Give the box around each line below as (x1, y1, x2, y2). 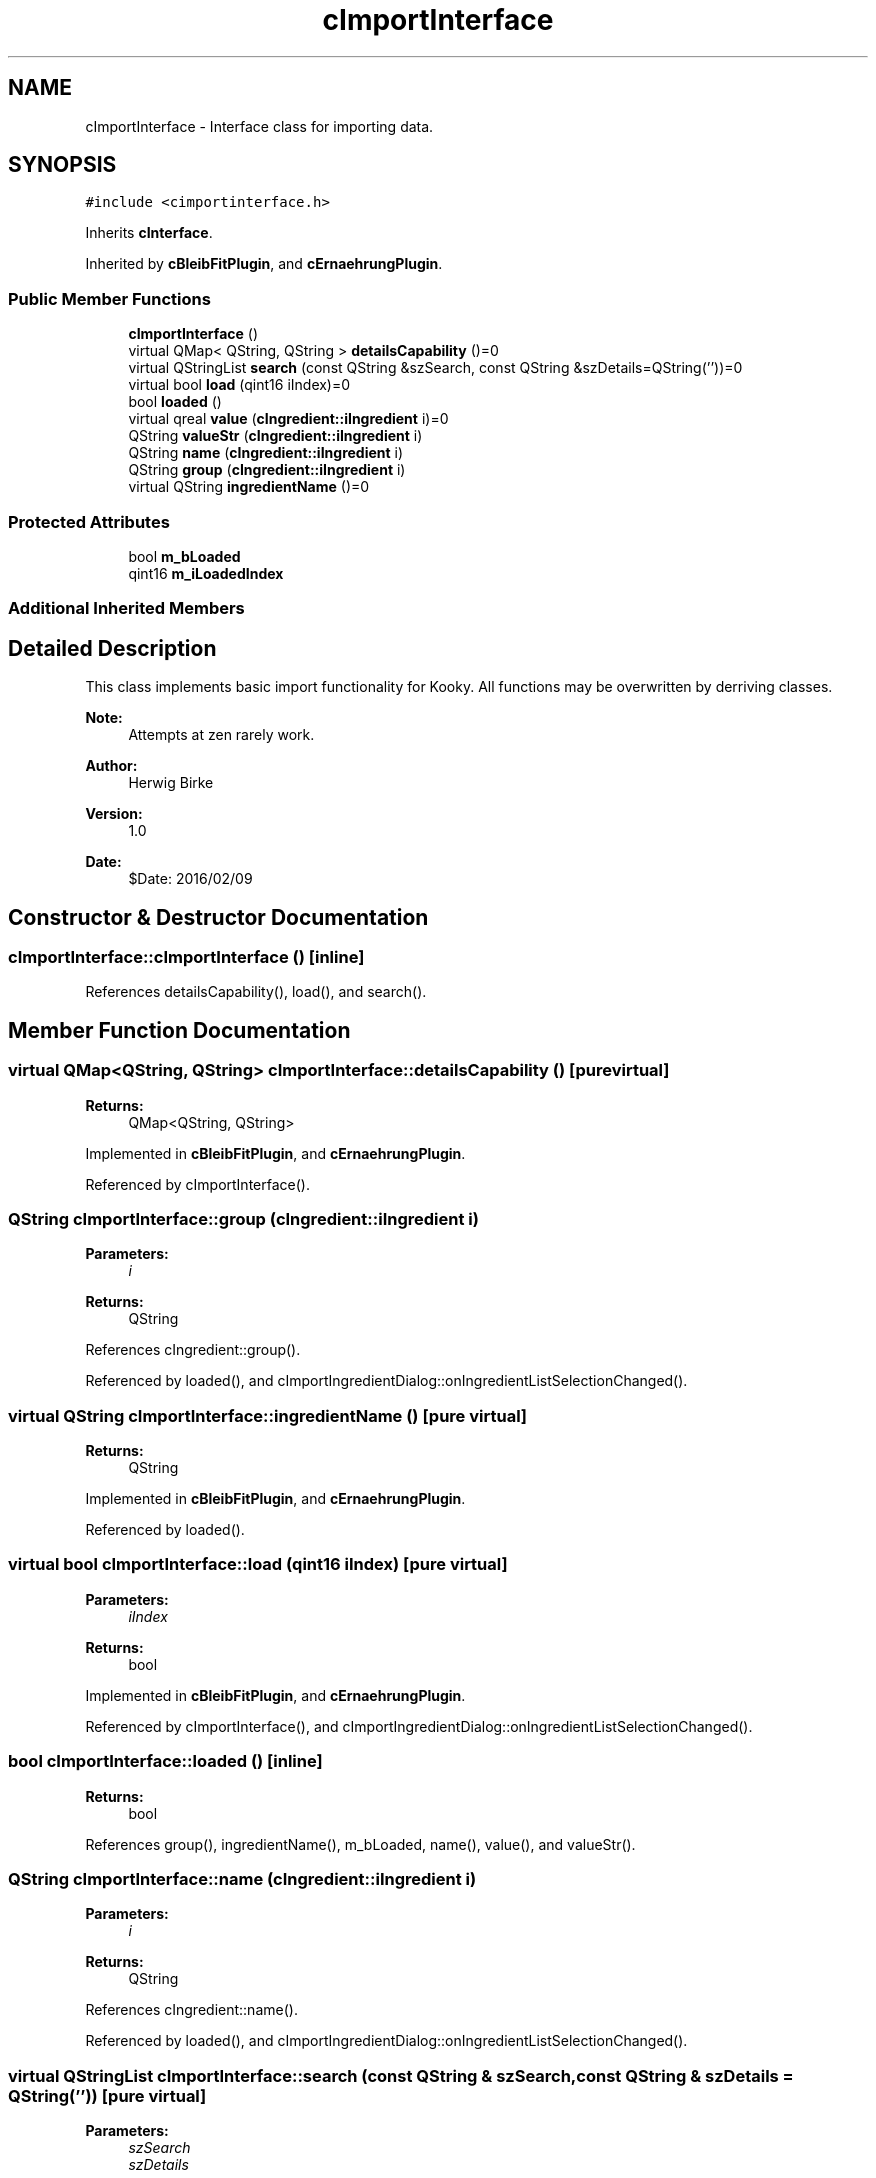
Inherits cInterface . (85, 224, 213, 242)
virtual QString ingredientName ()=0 (128, 478, 370, 496)
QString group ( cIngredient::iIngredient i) (128, 461, 406, 479)
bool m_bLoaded (128, 547, 241, 565)
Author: (85, 757, 138, 775)
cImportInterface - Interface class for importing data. (85, 117, 434, 135)
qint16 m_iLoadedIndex (128, 564, 284, 582)
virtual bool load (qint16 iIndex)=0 (128, 376, 351, 394)
